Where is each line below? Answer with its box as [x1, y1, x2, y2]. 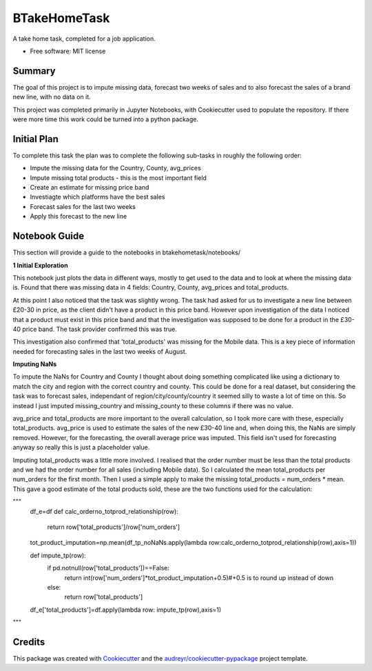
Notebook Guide [12, 230, 85, 242]
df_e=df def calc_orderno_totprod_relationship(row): [30, 507, 178, 515]
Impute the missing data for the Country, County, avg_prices [30, 164, 201, 172]
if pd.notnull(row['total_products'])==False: [47, 564, 170, 572]
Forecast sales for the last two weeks [30, 202, 136, 210]
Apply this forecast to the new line [30, 212, 127, 221]
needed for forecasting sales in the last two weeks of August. [12, 347, 187, 355]
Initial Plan [12, 133, 59, 145]
